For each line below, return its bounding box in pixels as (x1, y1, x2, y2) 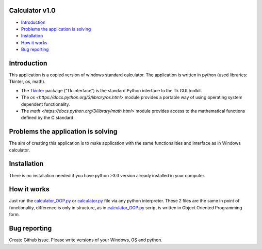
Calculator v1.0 (9, 6, 56, 15)
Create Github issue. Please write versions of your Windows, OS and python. (9, 237, 163, 243)
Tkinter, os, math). (9, 79, 46, 84)
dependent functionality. (21, 101, 70, 107)
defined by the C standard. (21, 115, 75, 121)
